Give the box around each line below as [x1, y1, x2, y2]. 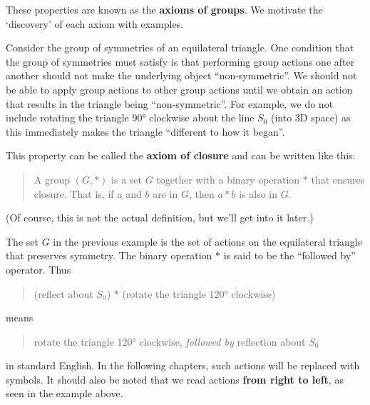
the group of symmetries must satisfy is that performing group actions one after [6, 54, 355, 69]
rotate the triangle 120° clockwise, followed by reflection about [34, 334, 306, 349]
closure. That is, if [34, 186, 114, 201]
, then [188, 186, 215, 201]
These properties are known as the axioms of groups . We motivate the [6, 2, 323, 16]
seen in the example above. [6, 386, 123, 401]
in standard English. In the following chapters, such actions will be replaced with [6, 358, 360, 373]
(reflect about [34, 286, 93, 301]
